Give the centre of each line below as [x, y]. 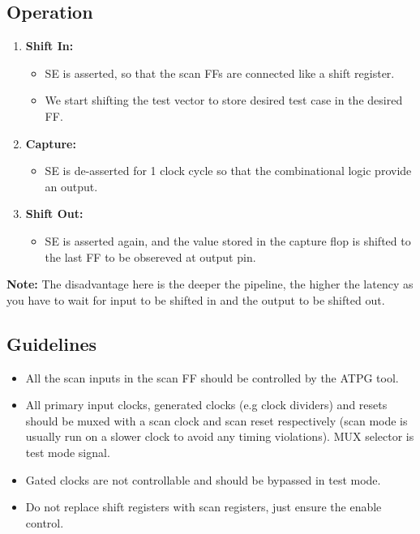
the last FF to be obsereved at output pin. [150, 256]
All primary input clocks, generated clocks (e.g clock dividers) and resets [206, 405]
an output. [71, 186]
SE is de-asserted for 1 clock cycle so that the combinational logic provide [228, 171]
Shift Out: [54, 214]
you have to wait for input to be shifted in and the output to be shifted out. [196, 299]
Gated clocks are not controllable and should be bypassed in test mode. [203, 479]
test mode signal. [68, 452]
